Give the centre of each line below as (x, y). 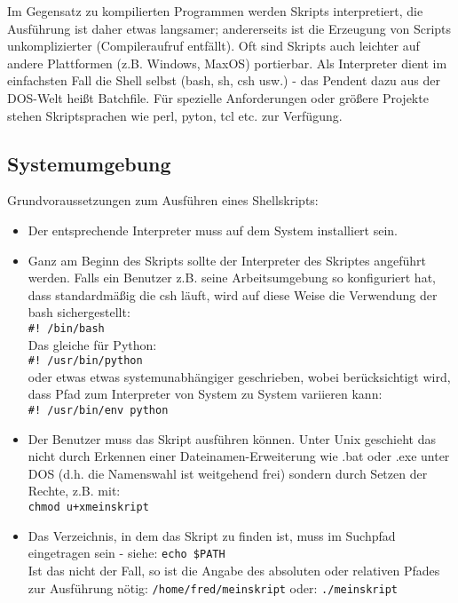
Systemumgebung (89, 163)
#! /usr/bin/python (85, 361)
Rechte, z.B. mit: (74, 491)
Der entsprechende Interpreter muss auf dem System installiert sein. (213, 230)
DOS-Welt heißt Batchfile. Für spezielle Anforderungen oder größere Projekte (218, 97)
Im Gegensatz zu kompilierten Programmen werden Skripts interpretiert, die (215, 11)
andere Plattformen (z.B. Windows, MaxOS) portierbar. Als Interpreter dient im (227, 63)
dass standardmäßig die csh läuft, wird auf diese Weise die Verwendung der (233, 294)
